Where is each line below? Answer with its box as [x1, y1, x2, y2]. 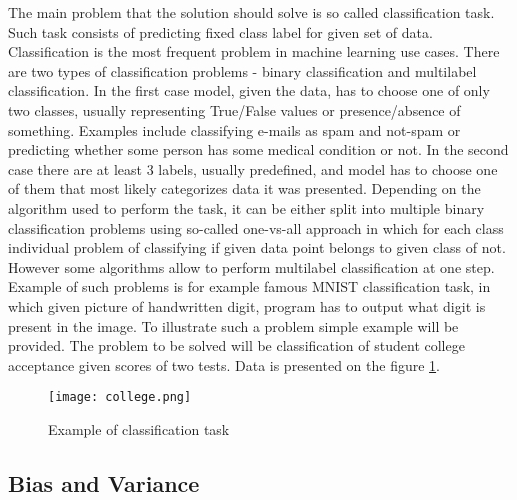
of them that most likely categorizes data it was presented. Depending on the [8, 178, 481, 199]
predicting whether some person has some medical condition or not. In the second [8, 139, 509, 160]
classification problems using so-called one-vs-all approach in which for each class [8, 217, 504, 238]
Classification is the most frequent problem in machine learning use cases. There [8, 41, 500, 62]
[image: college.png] [48, 390, 192, 405]
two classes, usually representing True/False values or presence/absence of [8, 99, 461, 120]
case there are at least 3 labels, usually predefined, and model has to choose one [8, 158, 498, 179]
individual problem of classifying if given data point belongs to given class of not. [8, 237, 506, 258]
